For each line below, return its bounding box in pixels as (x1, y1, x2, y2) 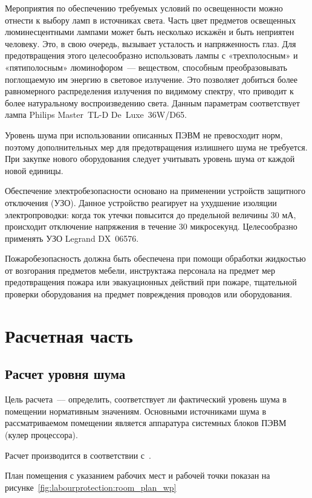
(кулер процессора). (5, 428, 78, 441)
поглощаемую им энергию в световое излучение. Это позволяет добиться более (5, 73, 298, 85)
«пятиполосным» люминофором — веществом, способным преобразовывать (5, 60, 287, 73)
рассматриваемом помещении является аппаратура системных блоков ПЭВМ (5, 416, 287, 429)
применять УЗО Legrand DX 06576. (5, 231, 139, 244)
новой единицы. (5, 164, 63, 176)
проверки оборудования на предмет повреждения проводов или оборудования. (5, 288, 293, 300)
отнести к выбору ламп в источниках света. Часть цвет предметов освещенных (5, 13, 296, 26)
